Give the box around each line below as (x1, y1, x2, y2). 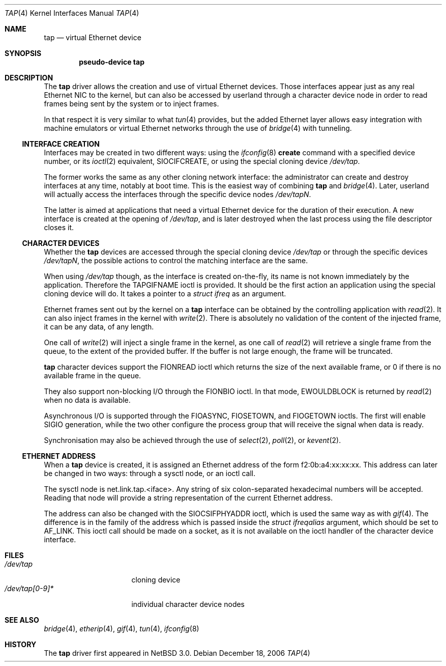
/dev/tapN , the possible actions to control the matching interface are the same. (44, 256, 308, 265)
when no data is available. (44, 396, 131, 404)
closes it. (44, 223, 74, 232)
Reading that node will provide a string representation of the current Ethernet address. (44, 493, 333, 502)
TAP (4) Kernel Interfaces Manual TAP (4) (5, 9, 139, 17)
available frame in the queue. (44, 371, 141, 380)
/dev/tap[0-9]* (5, 584, 54, 593)
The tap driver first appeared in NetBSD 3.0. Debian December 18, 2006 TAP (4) (44, 649, 310, 657)
